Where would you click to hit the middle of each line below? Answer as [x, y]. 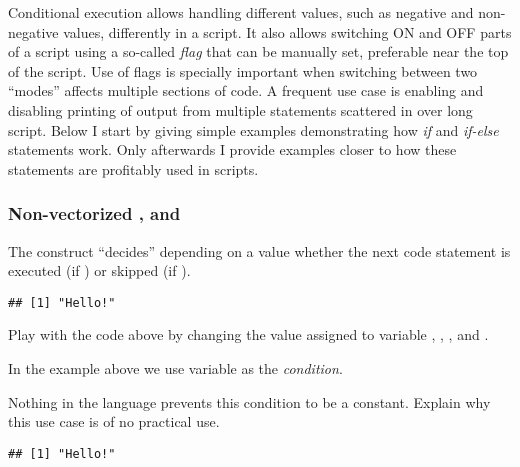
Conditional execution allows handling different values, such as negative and [241, 12]
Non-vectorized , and [94, 213]
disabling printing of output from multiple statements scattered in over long [240, 109]
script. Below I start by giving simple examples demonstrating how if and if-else [253, 129]
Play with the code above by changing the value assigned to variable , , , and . [248, 334]
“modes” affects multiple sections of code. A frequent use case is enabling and [246, 90]
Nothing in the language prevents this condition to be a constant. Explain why [249, 401]
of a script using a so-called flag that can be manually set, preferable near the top [258, 51]
